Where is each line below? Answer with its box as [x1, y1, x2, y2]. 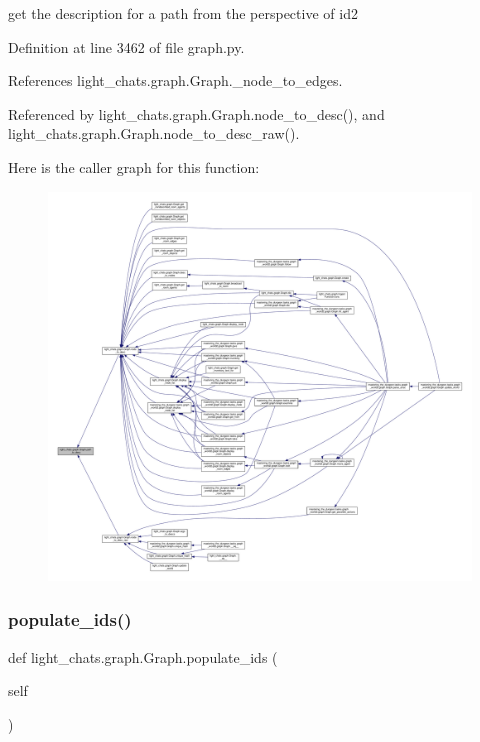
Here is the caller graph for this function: [8, 156, 260, 177]
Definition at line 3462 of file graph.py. [8, 36, 245, 57]
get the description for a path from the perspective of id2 [8, 3, 358, 23]
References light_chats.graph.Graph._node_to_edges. [8, 70, 343, 91]
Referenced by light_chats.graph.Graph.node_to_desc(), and [8, 103, 385, 124]
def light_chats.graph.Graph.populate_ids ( [8, 646, 278, 667]
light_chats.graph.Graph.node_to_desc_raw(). [8, 123, 300, 144]
